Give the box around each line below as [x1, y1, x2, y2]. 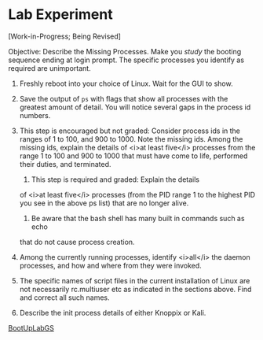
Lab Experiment [8, 6, 113, 24]
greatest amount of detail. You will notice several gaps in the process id [19, 102, 251, 112]
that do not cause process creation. [19, 237, 135, 246]
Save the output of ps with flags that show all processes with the [19, 94, 228, 103]
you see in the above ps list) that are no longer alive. [19, 198, 189, 208]
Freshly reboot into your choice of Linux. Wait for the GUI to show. [19, 79, 233, 88]
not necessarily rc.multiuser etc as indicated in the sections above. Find [19, 284, 252, 294]
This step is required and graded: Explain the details [31, 175, 200, 184]
